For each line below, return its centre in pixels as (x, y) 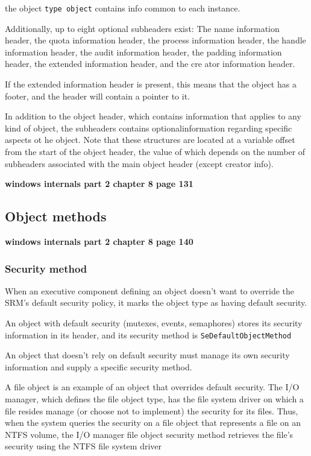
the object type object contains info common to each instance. (123, 8)
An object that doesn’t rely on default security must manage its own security (147, 355)
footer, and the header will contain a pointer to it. (97, 96)
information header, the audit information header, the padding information (143, 52)
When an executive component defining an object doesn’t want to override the (150, 290)
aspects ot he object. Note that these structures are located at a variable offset (150, 140)
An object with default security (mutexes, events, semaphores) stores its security (154, 322)
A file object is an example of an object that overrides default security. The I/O (152, 387)
